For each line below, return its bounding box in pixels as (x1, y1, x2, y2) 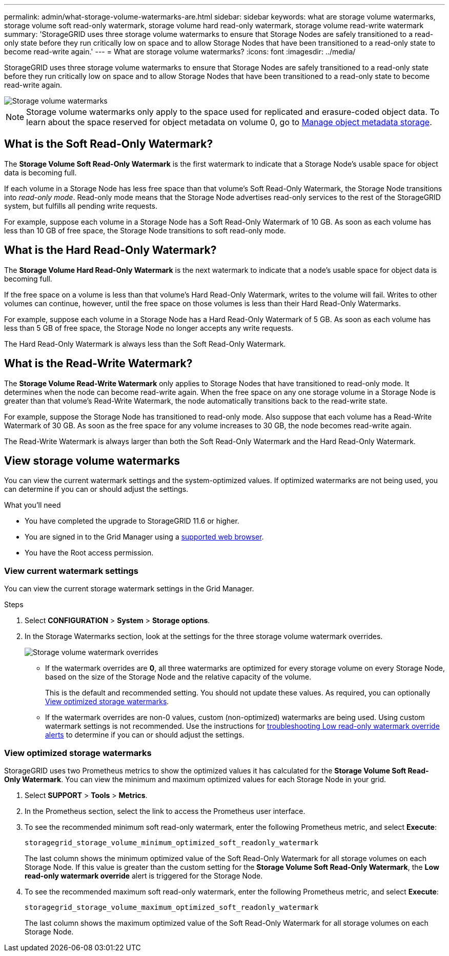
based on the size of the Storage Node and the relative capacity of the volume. (45, 672, 312, 682)
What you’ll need (4, 501, 61, 510)
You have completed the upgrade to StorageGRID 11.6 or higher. (25, 516, 239, 526)
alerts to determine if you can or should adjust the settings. (45, 730, 244, 740)
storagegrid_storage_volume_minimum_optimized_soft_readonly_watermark (25, 838, 319, 847)
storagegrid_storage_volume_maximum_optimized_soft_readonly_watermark (25, 903, 319, 911)
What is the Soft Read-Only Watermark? (4, 137, 213, 151)
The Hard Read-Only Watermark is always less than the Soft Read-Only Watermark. (4, 339, 286, 348)
